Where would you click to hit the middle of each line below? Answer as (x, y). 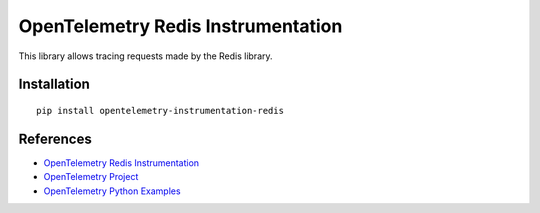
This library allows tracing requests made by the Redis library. (146, 56)
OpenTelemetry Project (91, 177)
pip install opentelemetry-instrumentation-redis (160, 110)
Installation (54, 84)
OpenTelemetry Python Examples (112, 191)
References (55, 138)
